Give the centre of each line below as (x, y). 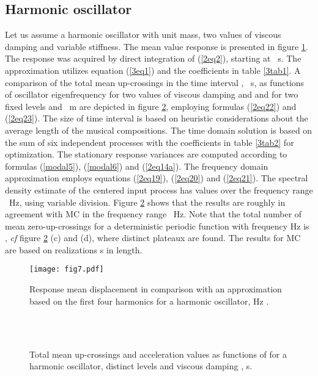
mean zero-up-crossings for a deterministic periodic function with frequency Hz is (157, 226)
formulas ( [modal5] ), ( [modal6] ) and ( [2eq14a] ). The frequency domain (137, 166)
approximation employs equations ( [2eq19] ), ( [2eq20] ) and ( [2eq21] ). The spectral (157, 178)
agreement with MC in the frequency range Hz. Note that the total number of (153, 214)
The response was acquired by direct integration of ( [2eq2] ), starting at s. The (153, 58)
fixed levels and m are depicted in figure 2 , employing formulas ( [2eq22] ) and (151, 106)
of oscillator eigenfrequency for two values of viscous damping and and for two (152, 94)
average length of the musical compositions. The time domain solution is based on (159, 130)
